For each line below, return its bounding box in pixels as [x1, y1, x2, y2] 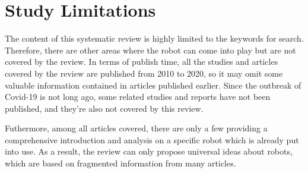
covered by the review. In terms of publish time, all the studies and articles [5, 55, 278, 68]
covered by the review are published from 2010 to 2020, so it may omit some [5, 67, 283, 79]
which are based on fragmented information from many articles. [5, 157, 236, 169]
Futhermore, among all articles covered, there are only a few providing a [5, 122, 268, 134]
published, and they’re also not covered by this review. [5, 102, 204, 114]
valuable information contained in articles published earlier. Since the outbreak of [5, 78, 301, 91]
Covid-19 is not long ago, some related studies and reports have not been [5, 90, 271, 103]
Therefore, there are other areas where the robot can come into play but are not [5, 43, 296, 56]
